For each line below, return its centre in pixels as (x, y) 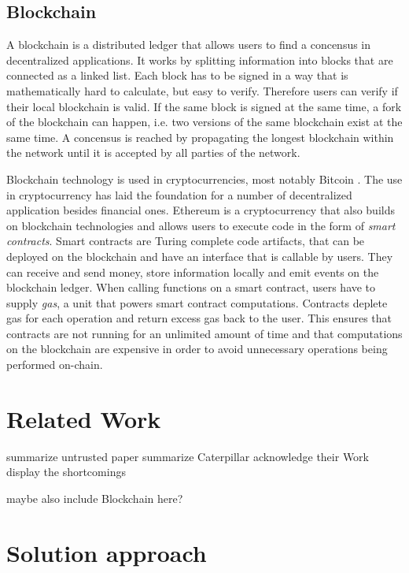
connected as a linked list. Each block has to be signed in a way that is (177, 75)
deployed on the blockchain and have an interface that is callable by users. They (200, 256)
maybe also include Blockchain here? (95, 498)
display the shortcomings (66, 472)
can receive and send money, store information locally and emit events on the (193, 272)
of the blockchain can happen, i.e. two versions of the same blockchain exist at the (204, 122)
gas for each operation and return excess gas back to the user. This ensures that (199, 318)
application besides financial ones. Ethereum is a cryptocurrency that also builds (201, 210)
